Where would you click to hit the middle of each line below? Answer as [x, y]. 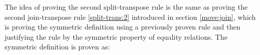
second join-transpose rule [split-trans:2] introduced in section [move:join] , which [130, 17]
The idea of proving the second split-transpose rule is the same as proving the [126, 7]
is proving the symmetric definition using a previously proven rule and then [123, 27]
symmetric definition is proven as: [57, 47]
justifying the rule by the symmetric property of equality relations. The [116, 36]
